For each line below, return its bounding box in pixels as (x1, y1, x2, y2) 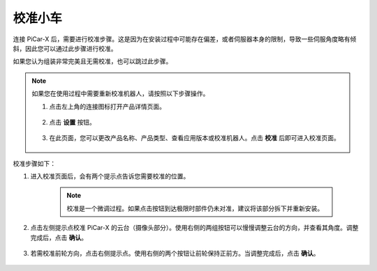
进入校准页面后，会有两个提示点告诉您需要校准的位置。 (30, 172, 190, 180)
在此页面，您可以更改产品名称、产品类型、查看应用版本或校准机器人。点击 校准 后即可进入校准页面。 (49, 134, 340, 142)
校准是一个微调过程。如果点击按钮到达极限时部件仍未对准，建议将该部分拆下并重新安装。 (66, 204, 324, 212)
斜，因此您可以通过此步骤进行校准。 (13, 44, 117, 52)
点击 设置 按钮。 (49, 118, 96, 126)
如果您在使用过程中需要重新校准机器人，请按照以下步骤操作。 (31, 89, 209, 98)
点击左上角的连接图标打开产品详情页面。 (49, 102, 165, 111)
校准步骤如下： (13, 159, 56, 167)
